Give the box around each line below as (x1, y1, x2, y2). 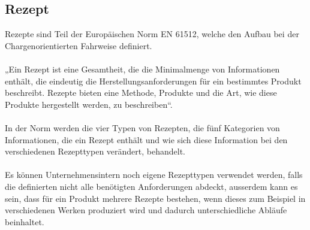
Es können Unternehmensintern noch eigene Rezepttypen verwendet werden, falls (5, 168, 303, 181)
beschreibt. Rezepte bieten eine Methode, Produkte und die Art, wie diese (5, 86, 277, 99)
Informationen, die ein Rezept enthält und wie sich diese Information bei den (5, 133, 288, 146)
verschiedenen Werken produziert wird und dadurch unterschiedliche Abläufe (5, 204, 287, 216)
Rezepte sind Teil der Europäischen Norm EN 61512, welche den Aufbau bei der (5, 28, 299, 40)
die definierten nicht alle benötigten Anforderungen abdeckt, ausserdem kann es (5, 180, 298, 192)
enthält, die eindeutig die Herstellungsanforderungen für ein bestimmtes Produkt (5, 74, 302, 87)
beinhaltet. (5, 215, 44, 228)
